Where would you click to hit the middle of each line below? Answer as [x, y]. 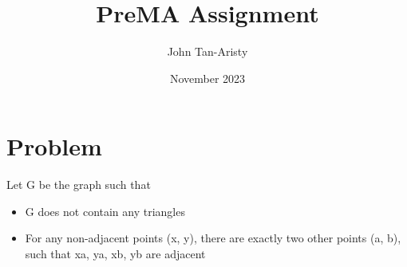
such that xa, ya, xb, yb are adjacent [115, 254]
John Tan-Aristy [207, 51]
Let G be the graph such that [79, 185]
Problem [54, 146]
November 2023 [207, 78]
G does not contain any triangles [105, 211]
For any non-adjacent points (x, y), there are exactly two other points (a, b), [213, 238]
